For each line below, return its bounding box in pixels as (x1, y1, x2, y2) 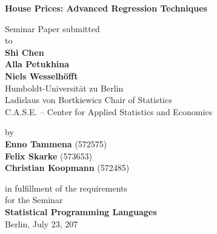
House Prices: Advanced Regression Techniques (5, 2, 207, 14)
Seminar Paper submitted (5, 22, 100, 35)
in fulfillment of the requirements (5, 181, 128, 194)
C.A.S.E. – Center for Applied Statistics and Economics (5, 105, 213, 118)
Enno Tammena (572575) (5, 137, 107, 150)
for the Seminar (5, 193, 63, 206)
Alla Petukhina (5, 58, 70, 70)
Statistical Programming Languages (5, 205, 157, 218)
